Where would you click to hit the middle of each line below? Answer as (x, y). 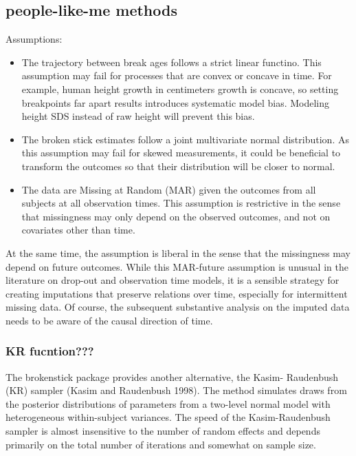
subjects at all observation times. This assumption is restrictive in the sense (181, 203)
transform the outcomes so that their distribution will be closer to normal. (178, 166)
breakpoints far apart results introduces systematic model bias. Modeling (175, 102)
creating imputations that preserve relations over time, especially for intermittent (177, 293)
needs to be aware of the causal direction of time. (109, 320)
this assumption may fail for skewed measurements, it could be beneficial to (181, 153)
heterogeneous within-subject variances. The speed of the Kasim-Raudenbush (168, 417)
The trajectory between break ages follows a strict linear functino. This (171, 62)
